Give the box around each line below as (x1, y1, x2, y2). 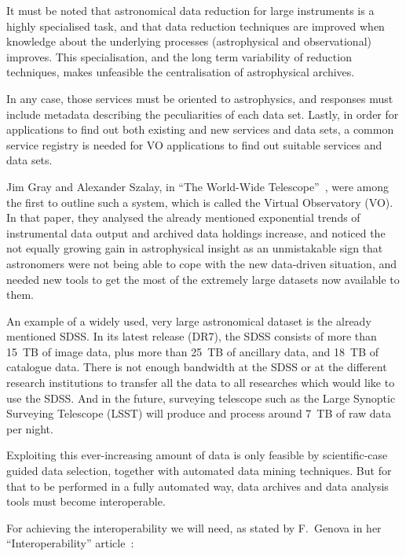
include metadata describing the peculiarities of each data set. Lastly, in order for (6, 105, 399, 122)
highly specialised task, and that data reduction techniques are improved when (6, 17, 385, 34)
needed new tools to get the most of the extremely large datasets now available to (6, 271, 400, 287)
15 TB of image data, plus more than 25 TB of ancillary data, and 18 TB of (6, 343, 379, 359)
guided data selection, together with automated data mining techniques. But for (6, 462, 392, 479)
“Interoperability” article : (6, 535, 134, 551)
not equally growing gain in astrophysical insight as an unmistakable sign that (6, 240, 383, 256)
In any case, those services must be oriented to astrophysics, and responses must (6, 90, 393, 106)
